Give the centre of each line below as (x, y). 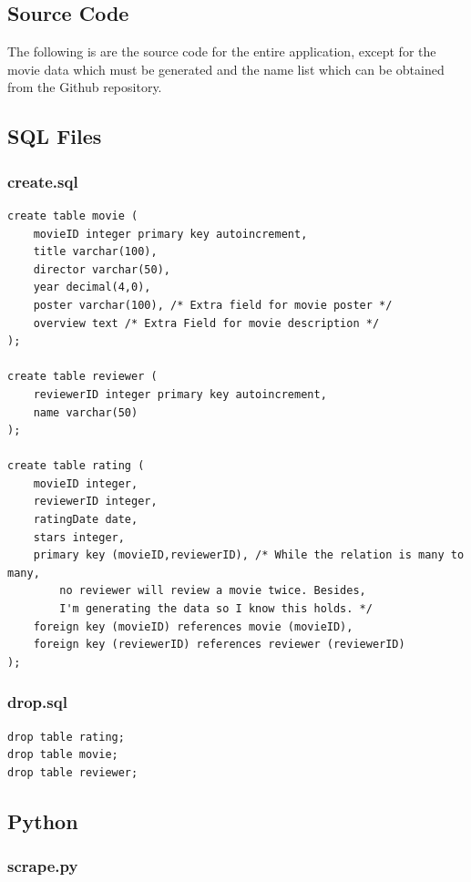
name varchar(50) (86, 412)
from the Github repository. (85, 87)
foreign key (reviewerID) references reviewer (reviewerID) (219, 645)
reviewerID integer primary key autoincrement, (180, 394)
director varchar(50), (102, 269)
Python (43, 820)
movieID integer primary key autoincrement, (170, 234)
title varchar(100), (95, 252)
